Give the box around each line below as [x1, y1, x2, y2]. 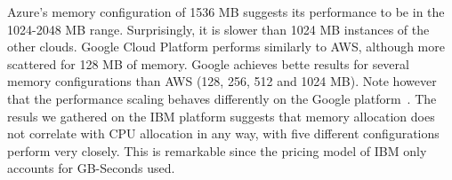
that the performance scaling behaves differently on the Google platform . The [7, 89, 437, 107]
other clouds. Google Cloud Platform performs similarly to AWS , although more [7, 37, 445, 56]
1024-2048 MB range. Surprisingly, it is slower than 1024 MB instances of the [7, 20, 430, 38]
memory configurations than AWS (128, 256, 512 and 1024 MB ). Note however [7, 72, 437, 90]
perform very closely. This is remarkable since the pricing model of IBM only [7, 141, 427, 160]
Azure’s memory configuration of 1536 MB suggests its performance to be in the [7, 3, 445, 20]
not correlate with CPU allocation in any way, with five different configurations [7, 124, 440, 143]
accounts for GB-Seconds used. [7, 159, 175, 177]
